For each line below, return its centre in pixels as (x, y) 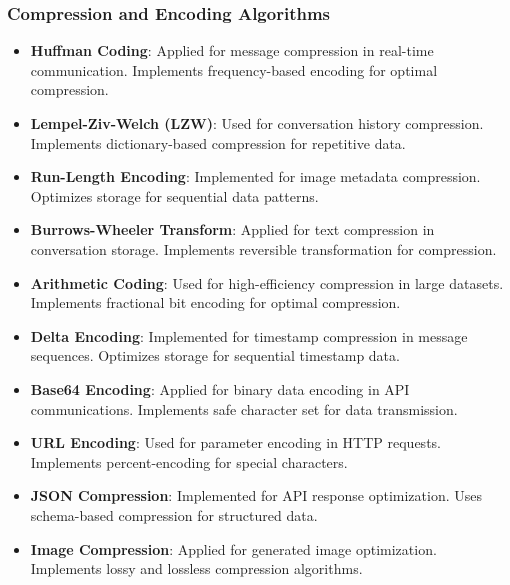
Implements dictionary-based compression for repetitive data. (218, 142)
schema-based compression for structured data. (174, 514)
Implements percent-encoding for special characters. (189, 461)
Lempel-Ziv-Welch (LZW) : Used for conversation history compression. (257, 123)
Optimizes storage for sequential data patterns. (174, 195)
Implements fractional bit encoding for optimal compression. (215, 302)
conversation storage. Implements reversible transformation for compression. (263, 248)
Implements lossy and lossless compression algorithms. (196, 568)
